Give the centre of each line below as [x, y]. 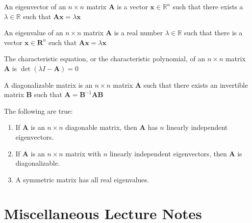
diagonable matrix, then [101, 127]
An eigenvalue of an [34, 33]
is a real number [138, 33]
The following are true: [38, 111]
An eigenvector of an [35, 6]
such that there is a [213, 33]
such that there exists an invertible [196, 85]
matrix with [83, 153]
